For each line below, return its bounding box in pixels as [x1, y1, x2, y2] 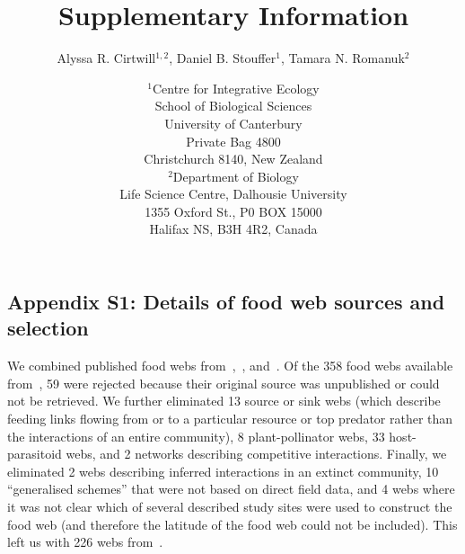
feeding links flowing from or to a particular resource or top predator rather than [7, 409, 453, 428]
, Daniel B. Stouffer [169, 49, 276, 67]
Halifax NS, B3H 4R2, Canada [149, 219, 318, 238]
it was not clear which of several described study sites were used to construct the [7, 497, 452, 516]
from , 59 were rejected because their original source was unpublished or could [7, 373, 440, 392]
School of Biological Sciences [154, 96, 312, 115]
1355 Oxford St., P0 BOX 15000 [145, 201, 322, 220]
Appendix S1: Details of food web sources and [7, 288, 445, 316]
